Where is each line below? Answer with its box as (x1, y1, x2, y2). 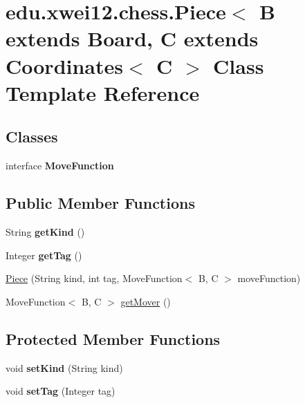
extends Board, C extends (6, 24, 259, 53)
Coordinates (6, 51, 123, 79)
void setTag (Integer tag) (6, 384, 115, 398)
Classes (6, 126, 58, 147)
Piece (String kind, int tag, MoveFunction (6, 271, 183, 285)
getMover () (120, 294, 171, 308)
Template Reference (6, 78, 200, 106)
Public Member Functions (6, 192, 195, 214)
